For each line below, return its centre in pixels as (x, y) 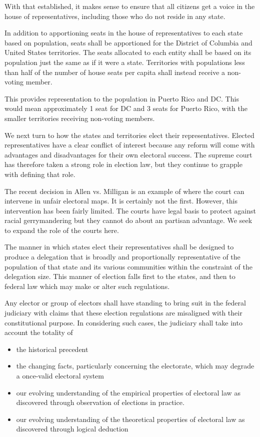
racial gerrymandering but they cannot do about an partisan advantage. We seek (128, 220)
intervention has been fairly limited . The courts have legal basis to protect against (130, 210)
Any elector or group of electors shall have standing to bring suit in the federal (125, 303)
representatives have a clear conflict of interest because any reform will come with (130, 145)
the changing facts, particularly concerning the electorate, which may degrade (135, 366)
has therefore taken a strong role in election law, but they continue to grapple (123, 164)
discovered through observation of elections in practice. (100, 402)
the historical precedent (52, 349)
